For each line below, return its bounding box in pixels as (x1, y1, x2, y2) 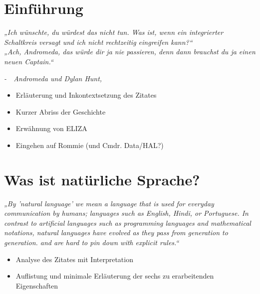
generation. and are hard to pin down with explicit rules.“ (4, 237, 179, 247)
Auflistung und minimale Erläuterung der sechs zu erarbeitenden (15, 271, 214, 281)
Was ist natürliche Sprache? (4, 169, 200, 189)
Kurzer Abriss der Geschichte (15, 106, 106, 117)
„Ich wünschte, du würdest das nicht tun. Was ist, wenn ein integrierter (4, 27, 224, 37)
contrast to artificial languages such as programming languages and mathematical (4, 217, 251, 228)
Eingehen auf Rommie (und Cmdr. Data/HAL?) (15, 140, 164, 150)
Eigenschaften (15, 280, 58, 291)
